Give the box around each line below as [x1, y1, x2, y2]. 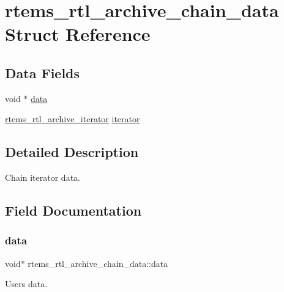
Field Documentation [5, 201, 142, 220]
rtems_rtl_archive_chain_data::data [28, 257, 168, 269]
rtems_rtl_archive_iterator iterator [5, 112, 140, 125]
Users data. [5, 277, 48, 290]
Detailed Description [5, 142, 139, 161]
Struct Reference [5, 21, 151, 46]
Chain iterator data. [5, 171, 80, 184]
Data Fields [5, 63, 80, 82]
